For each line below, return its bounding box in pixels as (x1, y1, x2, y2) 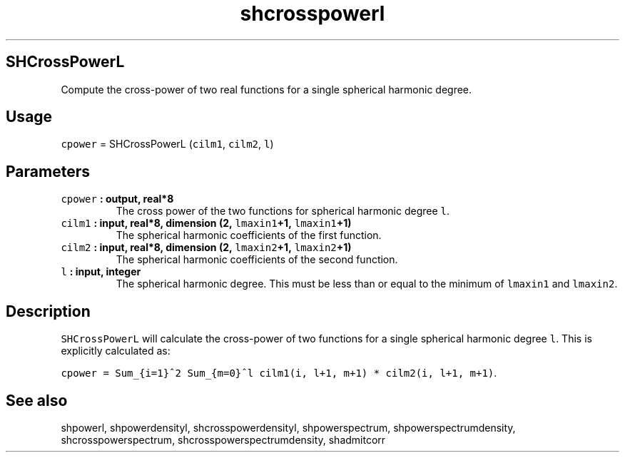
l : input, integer (61, 265, 141, 278)
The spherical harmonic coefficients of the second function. (116, 253, 398, 266)
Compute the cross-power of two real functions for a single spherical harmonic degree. (61, 83, 472, 96)
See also (6, 391, 68, 409)
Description (6, 302, 91, 320)
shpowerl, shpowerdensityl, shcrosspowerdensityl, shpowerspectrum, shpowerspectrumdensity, (61, 421, 516, 434)
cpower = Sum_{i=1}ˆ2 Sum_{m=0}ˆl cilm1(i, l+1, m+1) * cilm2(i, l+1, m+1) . (61, 367, 497, 380)
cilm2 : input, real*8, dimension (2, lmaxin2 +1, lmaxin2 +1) (61, 241, 352, 254)
